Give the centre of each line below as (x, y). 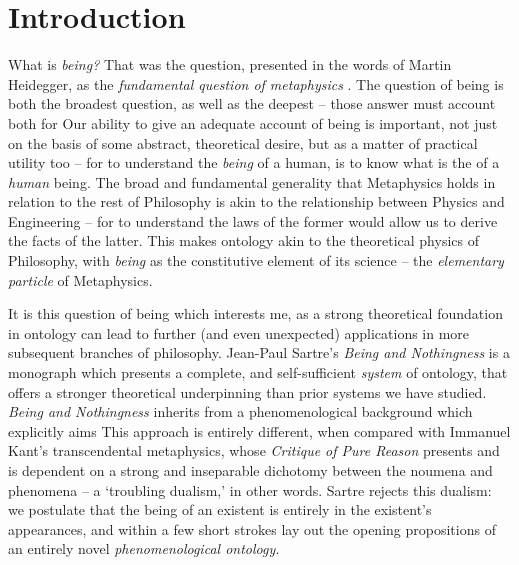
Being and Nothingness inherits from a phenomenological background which (240, 411)
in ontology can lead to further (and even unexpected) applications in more (239, 332)
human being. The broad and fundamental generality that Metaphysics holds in (252, 181)
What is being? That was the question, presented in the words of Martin (230, 64)
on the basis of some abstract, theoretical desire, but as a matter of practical (243, 142)
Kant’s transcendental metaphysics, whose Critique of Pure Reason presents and (254, 450)
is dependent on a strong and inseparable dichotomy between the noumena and (250, 470)
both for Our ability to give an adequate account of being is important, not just (253, 122)
